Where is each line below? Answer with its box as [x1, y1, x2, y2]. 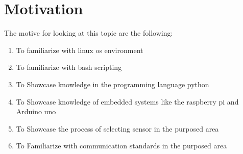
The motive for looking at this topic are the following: [4, 28, 173, 38]
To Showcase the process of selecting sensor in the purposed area [16, 123, 219, 134]
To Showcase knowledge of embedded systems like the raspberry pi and [16, 96, 239, 107]
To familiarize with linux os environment [16, 44, 143, 55]
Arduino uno [16, 106, 56, 117]
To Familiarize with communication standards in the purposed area [16, 140, 227, 151]
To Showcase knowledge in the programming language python [16, 79, 209, 89]
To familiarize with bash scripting [16, 62, 122, 72]
